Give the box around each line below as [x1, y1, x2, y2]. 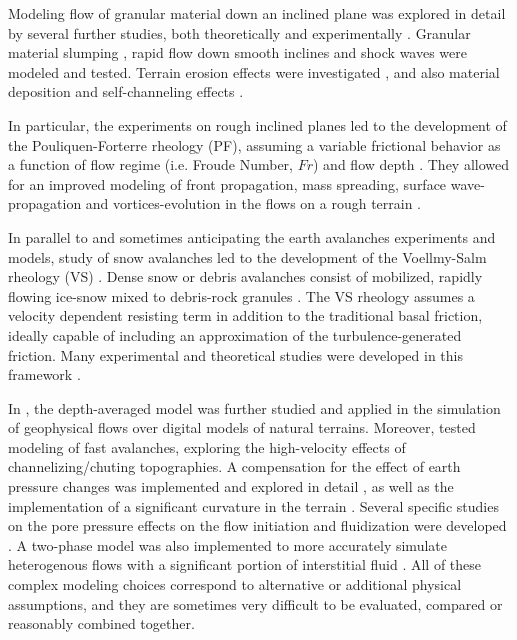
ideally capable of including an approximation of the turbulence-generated [8, 324, 462, 345]
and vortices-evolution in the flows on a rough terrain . [85, 193, 422, 214]
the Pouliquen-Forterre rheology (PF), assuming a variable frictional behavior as [8, 134, 501, 155]
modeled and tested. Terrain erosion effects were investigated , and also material [8, 61, 500, 82]
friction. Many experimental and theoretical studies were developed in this [8, 344, 464, 365]
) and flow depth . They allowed [313, 154, 510, 175]
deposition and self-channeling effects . [8, 81, 244, 102]
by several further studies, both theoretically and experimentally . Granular [8, 22, 471, 43]
